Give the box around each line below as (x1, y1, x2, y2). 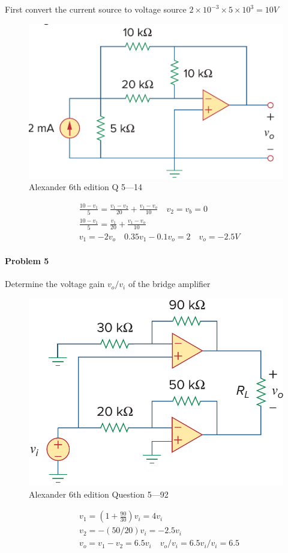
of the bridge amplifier (128, 277, 211, 290)
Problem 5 (5, 255, 49, 267)
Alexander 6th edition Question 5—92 (29, 487, 169, 500)
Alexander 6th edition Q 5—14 (29, 181, 143, 193)
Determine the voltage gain (5, 277, 105, 290)
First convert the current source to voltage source (5, 3, 187, 15)
